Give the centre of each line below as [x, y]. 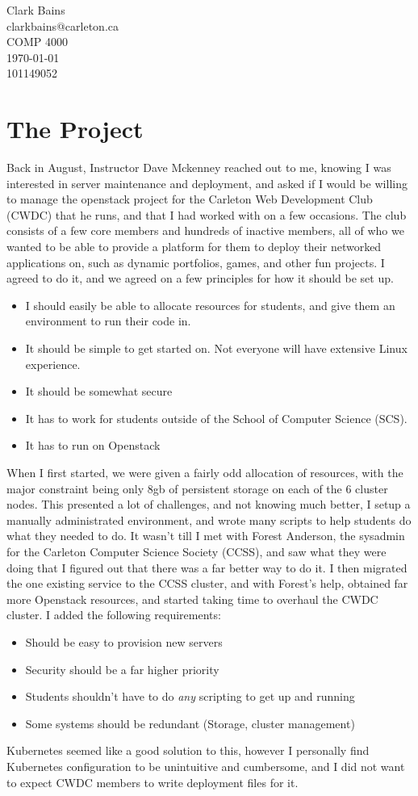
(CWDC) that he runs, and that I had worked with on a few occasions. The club [207, 214]
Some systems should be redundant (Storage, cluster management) [190, 723]
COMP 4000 [38, 42]
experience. [53, 364]
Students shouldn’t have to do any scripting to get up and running [190, 696]
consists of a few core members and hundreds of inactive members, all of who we [205, 230]
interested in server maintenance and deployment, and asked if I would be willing [207, 183]
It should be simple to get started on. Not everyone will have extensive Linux [216, 348]
